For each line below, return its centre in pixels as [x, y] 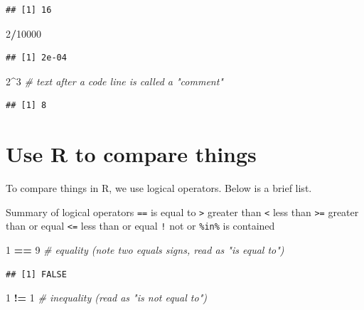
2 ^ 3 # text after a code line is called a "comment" [114, 81]
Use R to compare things [131, 154]
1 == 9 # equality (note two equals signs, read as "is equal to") [145, 250]
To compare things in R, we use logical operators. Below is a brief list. [159, 188]
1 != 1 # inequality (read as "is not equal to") [107, 298]
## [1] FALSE [36, 274]
